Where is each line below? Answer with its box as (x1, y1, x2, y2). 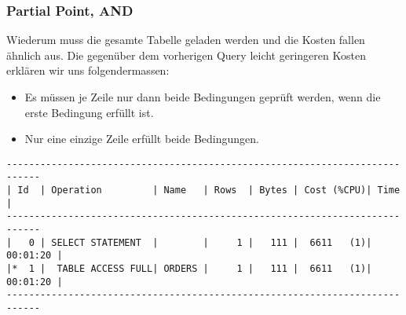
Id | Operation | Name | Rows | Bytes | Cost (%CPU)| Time (17, 185, 401, 196)
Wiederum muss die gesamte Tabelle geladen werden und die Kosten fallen (6, 31, 365, 48)
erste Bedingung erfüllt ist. (24, 104, 154, 120)
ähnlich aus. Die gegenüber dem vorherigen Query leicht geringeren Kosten (6, 46, 366, 63)
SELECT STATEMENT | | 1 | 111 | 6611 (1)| (51, 236, 372, 248)
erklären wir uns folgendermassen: (6, 62, 170, 79)
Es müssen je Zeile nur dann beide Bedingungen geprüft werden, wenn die (24, 89, 381, 104)
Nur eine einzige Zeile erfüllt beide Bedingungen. (24, 130, 259, 147)
